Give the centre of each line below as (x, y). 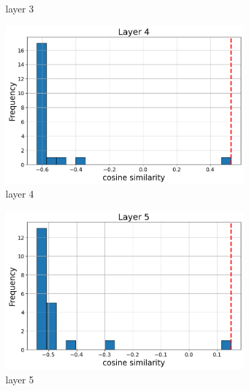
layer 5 (20, 379)
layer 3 (20, 8)
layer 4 (20, 194)
